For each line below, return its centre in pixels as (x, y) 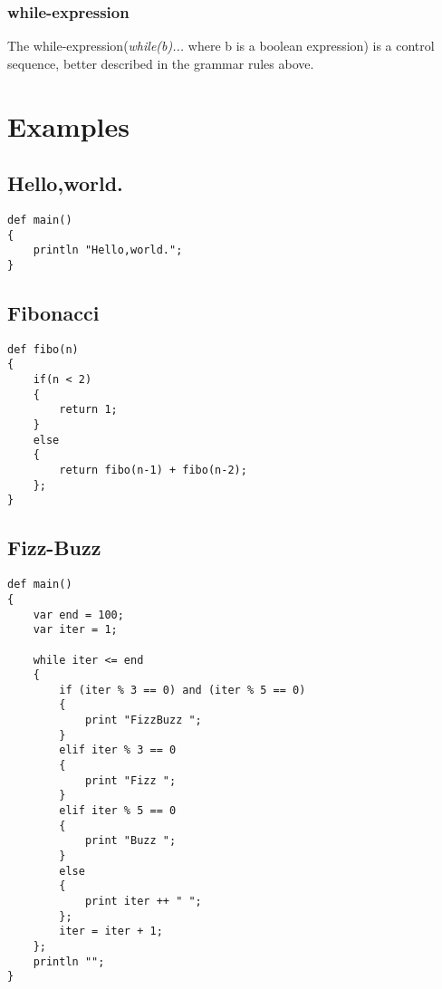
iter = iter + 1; (111, 931)
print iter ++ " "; (143, 902)
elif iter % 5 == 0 (118, 811)
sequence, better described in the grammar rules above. (161, 63)
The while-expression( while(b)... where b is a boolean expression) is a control (221, 46)
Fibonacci (53, 312)
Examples (68, 125)
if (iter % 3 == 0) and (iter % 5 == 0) (183, 690)
